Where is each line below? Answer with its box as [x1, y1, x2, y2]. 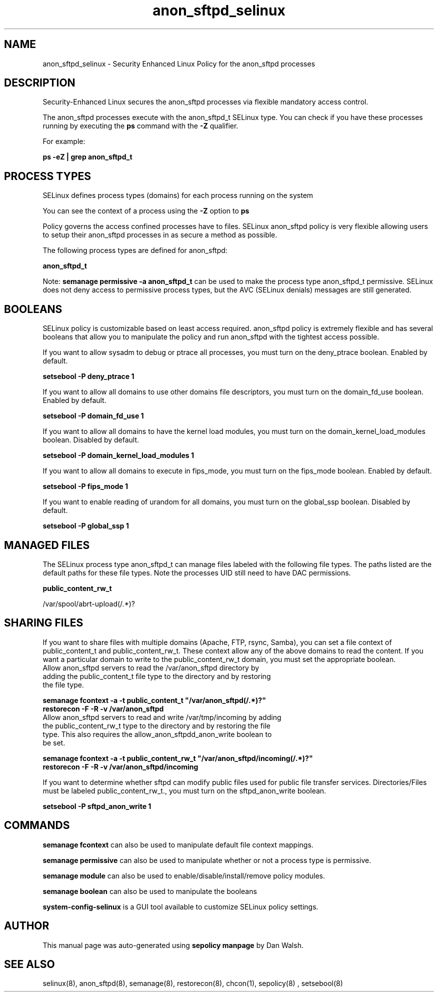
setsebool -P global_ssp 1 [42, 521, 129, 530]
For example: [42, 137, 85, 146]
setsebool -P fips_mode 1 [42, 482, 128, 491]
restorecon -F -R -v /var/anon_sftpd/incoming [42, 762, 198, 771]
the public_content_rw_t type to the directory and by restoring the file [42, 721, 270, 730]
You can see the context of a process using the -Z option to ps [42, 206, 249, 215]
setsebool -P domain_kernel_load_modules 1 [42, 451, 194, 460]
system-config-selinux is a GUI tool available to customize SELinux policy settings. [42, 902, 318, 911]
